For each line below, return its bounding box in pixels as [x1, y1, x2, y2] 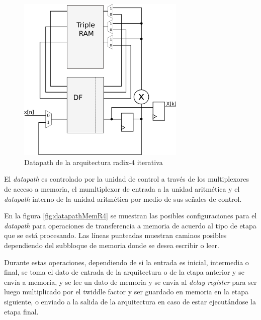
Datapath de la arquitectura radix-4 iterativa [24, 156, 163, 167]
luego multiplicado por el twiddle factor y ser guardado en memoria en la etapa [4, 286, 248, 297]
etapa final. [4, 306, 39, 316]
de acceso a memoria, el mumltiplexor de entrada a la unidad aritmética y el [4, 184, 240, 194]
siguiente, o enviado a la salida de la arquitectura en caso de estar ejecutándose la [4, 296, 256, 306]
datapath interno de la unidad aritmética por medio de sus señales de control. [4, 193, 242, 204]
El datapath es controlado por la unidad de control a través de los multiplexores [4, 174, 249, 184]
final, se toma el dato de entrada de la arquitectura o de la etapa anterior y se [4, 267, 244, 277]
